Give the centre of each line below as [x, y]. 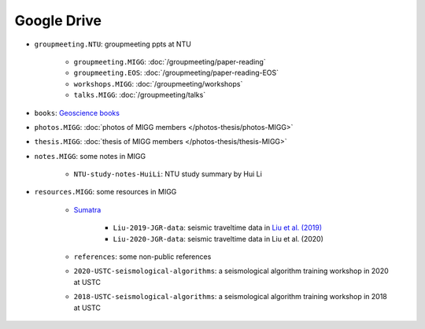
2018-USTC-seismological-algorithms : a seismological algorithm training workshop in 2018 [230, 297]
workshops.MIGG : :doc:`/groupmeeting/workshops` [158, 83]
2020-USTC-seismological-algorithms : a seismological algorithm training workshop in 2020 [231, 271]
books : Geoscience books [77, 113]
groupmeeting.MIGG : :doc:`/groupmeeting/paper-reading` [170, 61]
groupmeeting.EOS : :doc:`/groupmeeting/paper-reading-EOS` [176, 73]
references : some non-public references [142, 257]
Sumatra [87, 209]
